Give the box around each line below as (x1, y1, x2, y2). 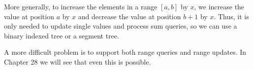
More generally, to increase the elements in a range (4, 1, 158, 11)
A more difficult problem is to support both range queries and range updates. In (4, 47, 247, 57)
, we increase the (194, 1, 245, 11)
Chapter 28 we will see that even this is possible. (4, 56, 151, 67)
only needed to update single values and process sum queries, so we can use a (4, 21, 237, 31)
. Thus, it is (214, 11, 249, 21)
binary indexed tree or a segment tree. (4, 30, 119, 40)
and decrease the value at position (78, 11, 181, 21)
